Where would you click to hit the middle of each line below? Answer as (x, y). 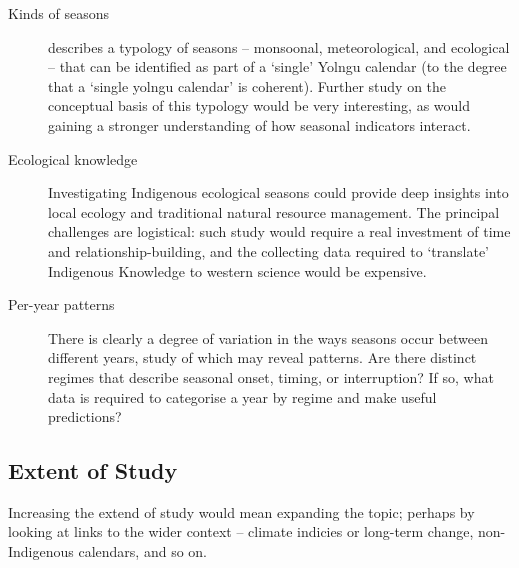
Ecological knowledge (73, 158)
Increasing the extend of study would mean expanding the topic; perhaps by (241, 511)
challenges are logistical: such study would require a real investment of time (279, 231)
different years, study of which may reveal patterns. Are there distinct (262, 357)
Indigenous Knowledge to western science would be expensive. (237, 270)
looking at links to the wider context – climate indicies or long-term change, (241, 531)
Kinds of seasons (59, 13)
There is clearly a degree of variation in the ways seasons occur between (268, 337)
